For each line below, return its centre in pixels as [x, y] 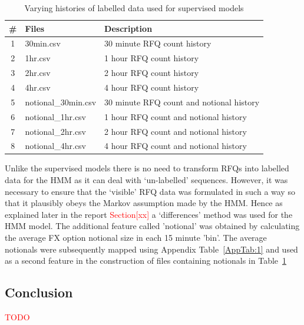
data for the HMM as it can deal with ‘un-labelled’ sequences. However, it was [146, 180]
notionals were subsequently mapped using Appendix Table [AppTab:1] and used [151, 249]
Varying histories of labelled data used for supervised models [134, 8]
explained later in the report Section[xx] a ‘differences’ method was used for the [149, 214]
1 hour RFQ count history [152, 58]
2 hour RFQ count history [152, 73]
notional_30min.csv [61, 102]
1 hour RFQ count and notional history [176, 116]
